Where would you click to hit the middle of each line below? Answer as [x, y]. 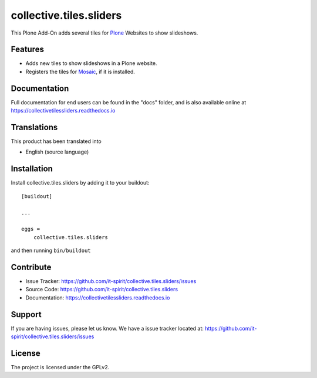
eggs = [31, 229]
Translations [34, 127]
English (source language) [57, 152]
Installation [32, 169]
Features [27, 50]
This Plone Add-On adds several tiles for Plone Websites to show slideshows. [104, 33]
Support [26, 314]
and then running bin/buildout [51, 251]
